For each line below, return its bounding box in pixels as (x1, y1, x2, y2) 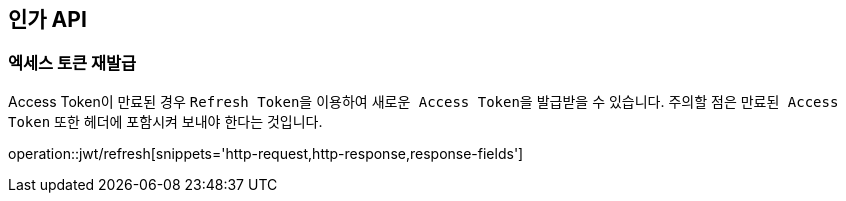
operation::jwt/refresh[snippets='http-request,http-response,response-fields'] (8, 144, 524, 162)
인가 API (8, 7, 87, 32)
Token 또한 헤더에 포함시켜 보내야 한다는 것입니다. (8, 112, 323, 130)
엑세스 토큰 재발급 (8, 53, 137, 74)
